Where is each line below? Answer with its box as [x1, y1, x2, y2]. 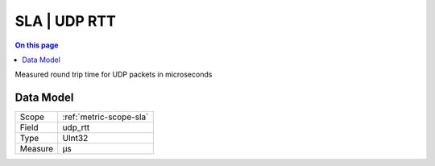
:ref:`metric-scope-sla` [62, 111, 149, 122]
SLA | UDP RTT [14, 12, 116, 30]
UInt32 [62, 133, 89, 144]
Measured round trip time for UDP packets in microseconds [14, 69, 213, 80]
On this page [14, 40, 59, 50]
